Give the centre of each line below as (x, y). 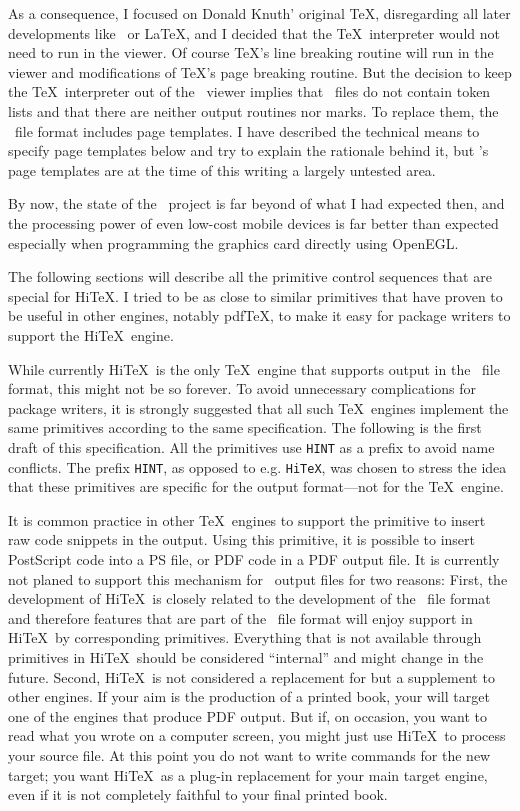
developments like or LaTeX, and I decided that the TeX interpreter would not (254, 32)
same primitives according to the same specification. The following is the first (245, 427)
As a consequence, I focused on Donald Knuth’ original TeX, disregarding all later (259, 13)
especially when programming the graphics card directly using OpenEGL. (233, 242)
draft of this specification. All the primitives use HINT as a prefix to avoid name (251, 446)
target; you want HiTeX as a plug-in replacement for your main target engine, (248, 774)
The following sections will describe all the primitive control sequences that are (250, 276)
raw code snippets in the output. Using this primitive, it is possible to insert (242, 539)
